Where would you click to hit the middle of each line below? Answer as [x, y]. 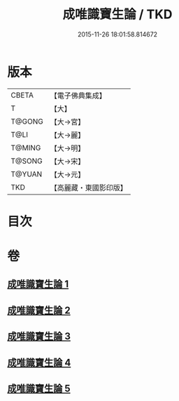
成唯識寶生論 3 [39, 337]
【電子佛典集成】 [78, 96]
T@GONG [27, 121]
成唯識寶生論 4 [39, 362]
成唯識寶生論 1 [38, 284]
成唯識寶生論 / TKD [117, 14]
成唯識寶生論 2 [39, 310]
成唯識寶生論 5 [39, 389]
